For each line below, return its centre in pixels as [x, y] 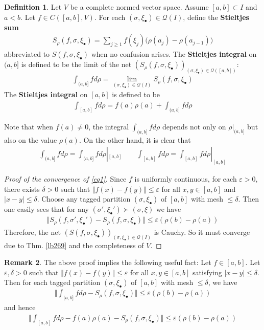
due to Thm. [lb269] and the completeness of [74, 245]
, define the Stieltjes [216, 17]
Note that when [29, 126]
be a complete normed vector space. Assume [139, 7]
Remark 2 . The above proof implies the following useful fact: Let [108, 262]
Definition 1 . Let [33, 7]
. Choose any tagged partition [84, 199]
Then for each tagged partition [52, 282]
